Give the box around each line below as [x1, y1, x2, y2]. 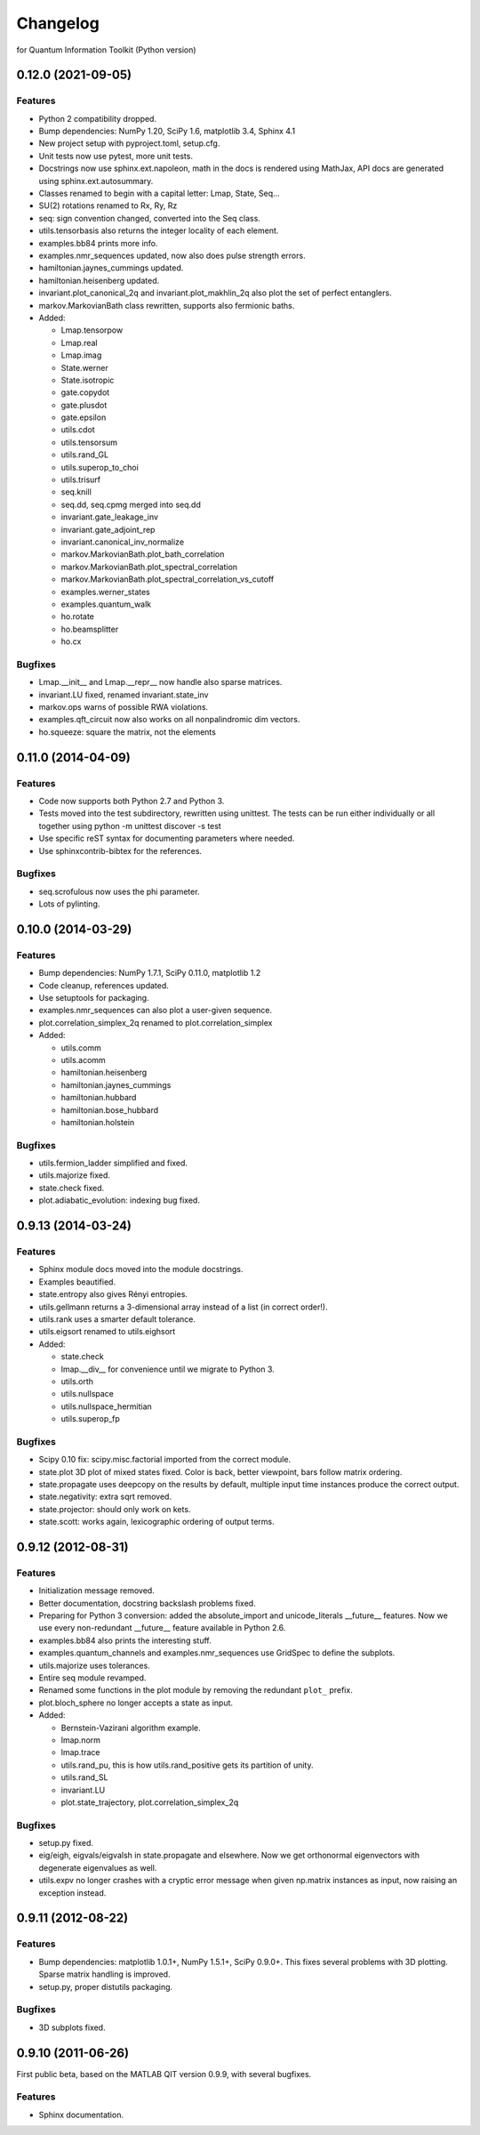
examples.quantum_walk [60, 599, 152, 609]
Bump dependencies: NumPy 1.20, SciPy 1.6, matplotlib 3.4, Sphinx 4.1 [38, 125, 296, 137]
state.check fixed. [38, 1182, 105, 1193]
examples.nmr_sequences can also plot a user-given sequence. [38, 1005, 273, 1016]
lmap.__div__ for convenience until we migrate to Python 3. [60, 1364, 275, 1374]
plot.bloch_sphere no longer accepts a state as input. [38, 1697, 234, 1708]
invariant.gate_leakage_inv [60, 512, 159, 522]
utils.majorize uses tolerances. [38, 1660, 150, 1671]
